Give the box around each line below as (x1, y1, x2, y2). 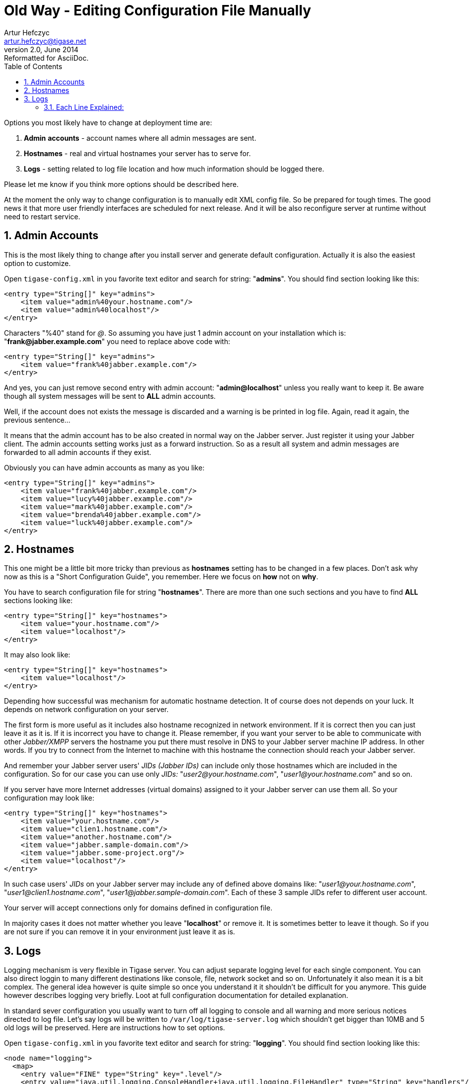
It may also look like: (4, 650, 71, 659)
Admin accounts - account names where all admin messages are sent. (24, 133, 256, 142)
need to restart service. (4, 212, 80, 221)
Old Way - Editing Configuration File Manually (4, 2, 312, 19)
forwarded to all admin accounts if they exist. (4, 448, 152, 456)
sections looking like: (4, 596, 73, 605)
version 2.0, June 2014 (4, 45, 78, 54)
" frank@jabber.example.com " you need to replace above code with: (4, 337, 231, 346)
